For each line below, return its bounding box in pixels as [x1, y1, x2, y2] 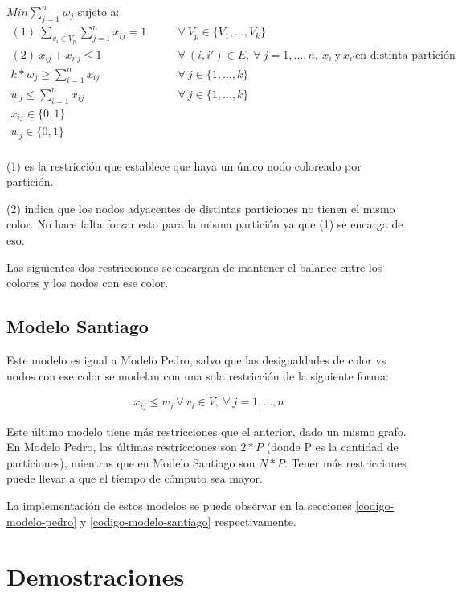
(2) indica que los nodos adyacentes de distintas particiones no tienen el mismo [6, 199, 395, 216]
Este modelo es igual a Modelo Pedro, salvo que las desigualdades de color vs [6, 351, 386, 368]
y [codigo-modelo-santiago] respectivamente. [80, 512, 296, 529]
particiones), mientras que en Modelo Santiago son [6, 454, 256, 471]
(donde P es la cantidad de [266, 438, 399, 455]
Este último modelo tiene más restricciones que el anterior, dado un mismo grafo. [6, 422, 407, 439]
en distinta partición [355, 49, 456, 61]
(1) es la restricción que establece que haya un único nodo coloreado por [6, 157, 362, 174]
